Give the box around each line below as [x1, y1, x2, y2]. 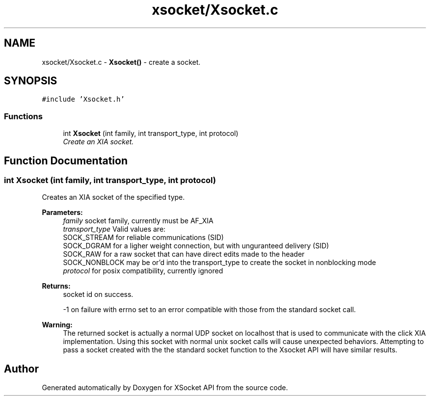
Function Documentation [4, 154, 128, 167]
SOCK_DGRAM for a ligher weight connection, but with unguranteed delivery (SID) [63, 241, 329, 250]
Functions [4, 111, 43, 121]
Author [4, 362, 39, 375]
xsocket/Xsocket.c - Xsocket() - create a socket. [42, 57, 201, 66]
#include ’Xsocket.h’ [42, 95, 125, 104]
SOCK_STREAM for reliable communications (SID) [63, 233, 224, 242]
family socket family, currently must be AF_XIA [63, 216, 214, 225]
